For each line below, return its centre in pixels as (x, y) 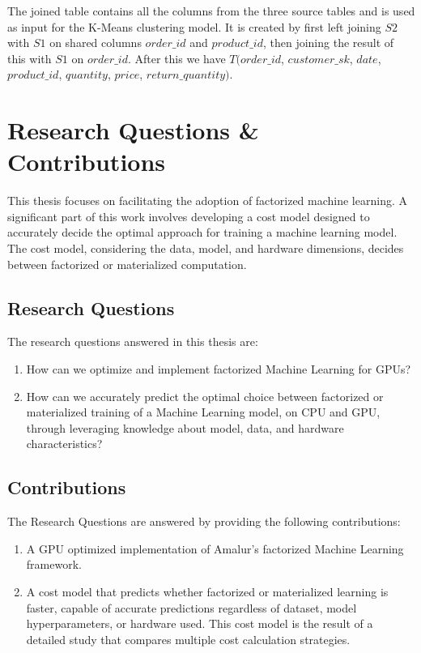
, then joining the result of (328, 43)
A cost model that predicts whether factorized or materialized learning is (207, 591)
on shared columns (96, 43)
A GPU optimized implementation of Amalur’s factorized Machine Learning (215, 548)
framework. (54, 564)
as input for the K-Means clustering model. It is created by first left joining (194, 26)
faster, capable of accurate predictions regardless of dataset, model (191, 607)
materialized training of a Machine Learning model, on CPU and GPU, (203, 412)
